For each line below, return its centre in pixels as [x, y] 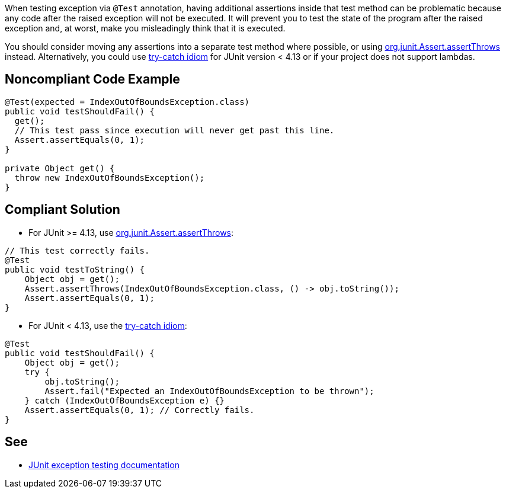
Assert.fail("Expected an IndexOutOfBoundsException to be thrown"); [209, 391]
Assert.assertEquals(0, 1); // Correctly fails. [140, 410]
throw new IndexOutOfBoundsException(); [110, 177]
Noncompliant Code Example [92, 79]
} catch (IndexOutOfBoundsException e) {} [124, 400]
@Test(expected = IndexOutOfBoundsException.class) [127, 102]
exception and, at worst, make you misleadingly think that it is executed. [145, 28]
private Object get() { [60, 168]
